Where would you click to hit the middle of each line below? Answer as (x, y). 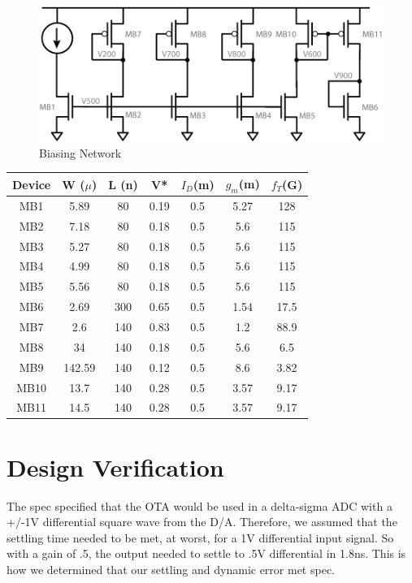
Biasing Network (80, 152)
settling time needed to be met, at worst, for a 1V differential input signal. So (200, 537)
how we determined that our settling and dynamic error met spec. (171, 569)
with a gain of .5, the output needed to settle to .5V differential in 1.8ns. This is (206, 553)
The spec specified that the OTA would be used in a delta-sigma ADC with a (199, 505)
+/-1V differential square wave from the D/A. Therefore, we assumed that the (202, 522)
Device (32, 184)
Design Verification (115, 466)
